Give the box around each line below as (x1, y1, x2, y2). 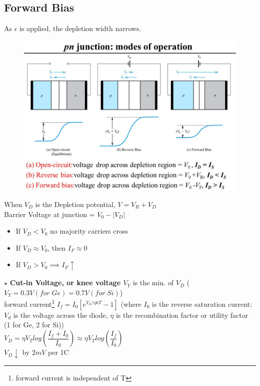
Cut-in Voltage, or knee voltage (9, 277, 121, 288)
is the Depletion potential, (35, 199, 115, 209)
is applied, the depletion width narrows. (19, 23, 141, 34)
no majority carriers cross (50, 226, 128, 236)
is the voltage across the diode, (13, 309, 108, 320)
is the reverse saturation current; (151, 298, 252, 309)
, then (47, 242, 66, 253)
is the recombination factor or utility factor (115, 309, 248, 320)
